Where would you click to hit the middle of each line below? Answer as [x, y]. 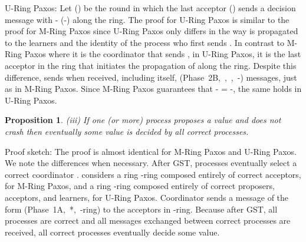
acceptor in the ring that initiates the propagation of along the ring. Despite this [151, 65]
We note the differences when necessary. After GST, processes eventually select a [151, 163]
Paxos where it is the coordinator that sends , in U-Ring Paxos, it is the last [163, 54]
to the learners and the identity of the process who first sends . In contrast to [144, 42]
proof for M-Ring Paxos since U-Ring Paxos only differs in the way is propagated [152, 31]
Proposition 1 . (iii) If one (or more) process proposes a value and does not [143, 120]
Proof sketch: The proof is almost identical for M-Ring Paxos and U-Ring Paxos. [151, 151]
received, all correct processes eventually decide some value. [112, 232]
